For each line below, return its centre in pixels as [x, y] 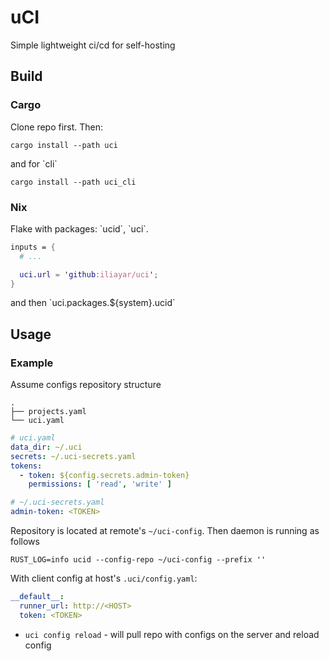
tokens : [26, 466]
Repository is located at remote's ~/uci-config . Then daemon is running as [165, 531]
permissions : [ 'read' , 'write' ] [100, 484]
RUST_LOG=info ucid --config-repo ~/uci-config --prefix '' [138, 560]
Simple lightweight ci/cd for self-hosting [93, 45]
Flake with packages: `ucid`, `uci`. [79, 228]
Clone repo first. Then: [57, 127]
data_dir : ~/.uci [46, 447]
